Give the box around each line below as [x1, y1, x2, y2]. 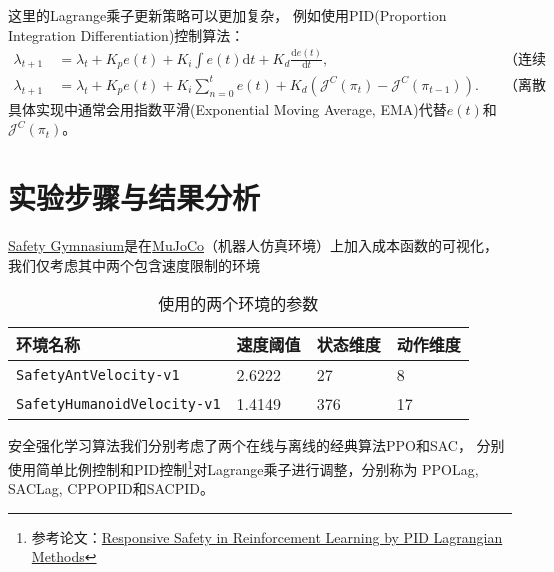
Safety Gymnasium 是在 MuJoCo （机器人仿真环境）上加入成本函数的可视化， [8, 235, 499, 256]
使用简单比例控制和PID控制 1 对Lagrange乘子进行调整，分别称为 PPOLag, [8, 455, 479, 479]
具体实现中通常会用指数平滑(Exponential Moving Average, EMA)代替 [8, 98, 447, 119]
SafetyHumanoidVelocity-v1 [16, 395, 221, 412]
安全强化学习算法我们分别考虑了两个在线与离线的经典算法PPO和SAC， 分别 [8, 435, 505, 456]
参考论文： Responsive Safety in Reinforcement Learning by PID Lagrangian [31, 526, 503, 547]
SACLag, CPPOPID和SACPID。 [8, 478, 214, 499]
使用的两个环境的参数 [158, 292, 319, 316]
